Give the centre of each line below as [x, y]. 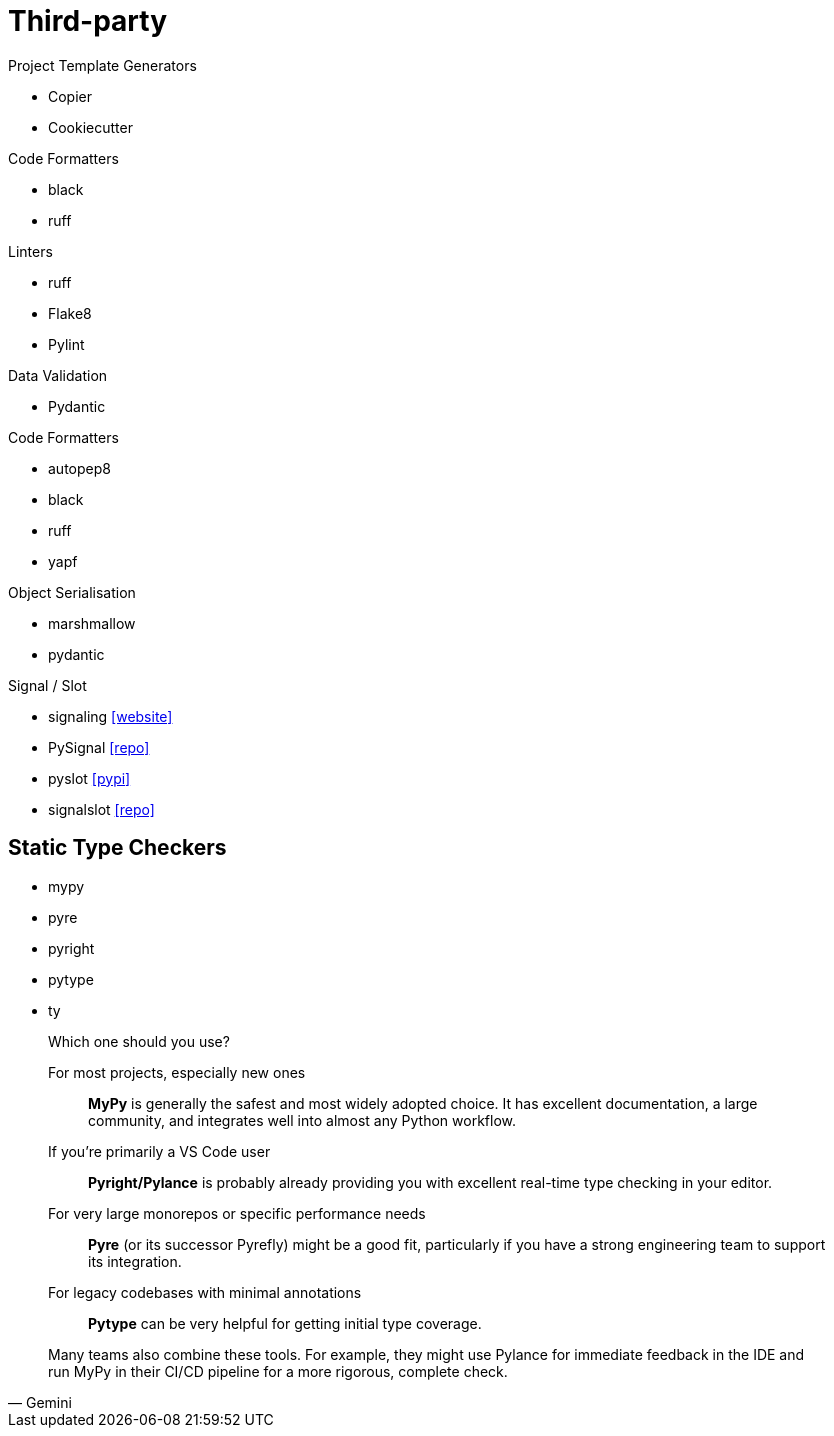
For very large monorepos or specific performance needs [237, 1213]
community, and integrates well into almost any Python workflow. [302, 1120]
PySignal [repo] [99, 747]
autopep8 [79, 468]
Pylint [66, 344]
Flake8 [70, 313]
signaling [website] [110, 716]
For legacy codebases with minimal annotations [205, 1292]
